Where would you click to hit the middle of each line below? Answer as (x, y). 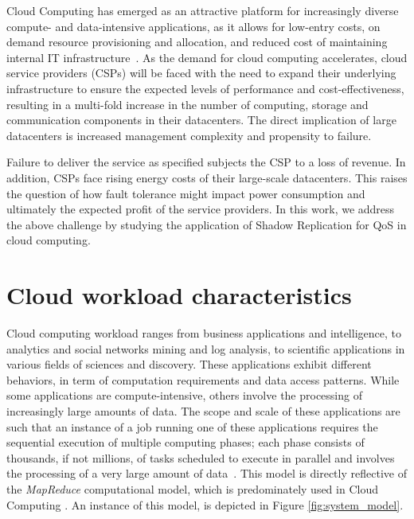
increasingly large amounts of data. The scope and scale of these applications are (203, 411)
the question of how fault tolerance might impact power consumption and (186, 193)
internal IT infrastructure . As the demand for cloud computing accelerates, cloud (207, 57)
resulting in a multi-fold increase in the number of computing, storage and (187, 104)
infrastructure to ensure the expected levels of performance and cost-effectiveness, (205, 88)
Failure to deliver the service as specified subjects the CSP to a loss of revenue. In (206, 162)
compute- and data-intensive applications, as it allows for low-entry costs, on (193, 26)
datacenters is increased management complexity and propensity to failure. (189, 135)
